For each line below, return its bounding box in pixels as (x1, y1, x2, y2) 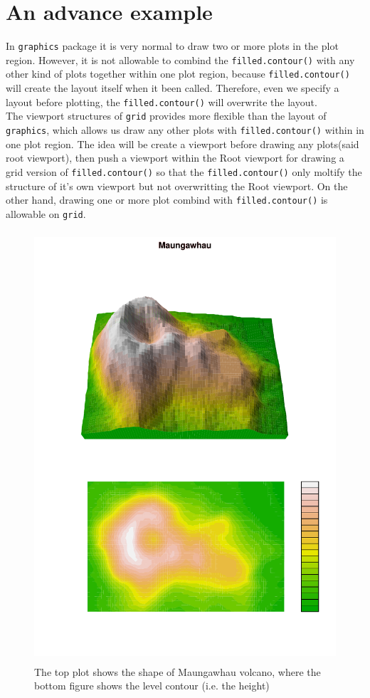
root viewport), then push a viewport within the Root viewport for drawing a (6, 150, 344, 165)
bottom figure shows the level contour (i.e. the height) (34, 678, 270, 693)
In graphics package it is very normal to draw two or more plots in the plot (6, 38, 339, 53)
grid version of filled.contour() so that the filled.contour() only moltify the (6, 164, 362, 179)
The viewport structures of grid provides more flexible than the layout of (6, 108, 327, 123)
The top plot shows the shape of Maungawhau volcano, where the (34, 664, 321, 679)
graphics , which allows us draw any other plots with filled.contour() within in (6, 123, 364, 137)
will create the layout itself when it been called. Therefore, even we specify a (6, 80, 339, 95)
